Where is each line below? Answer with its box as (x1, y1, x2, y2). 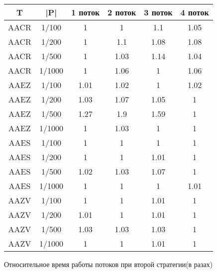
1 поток (71, 6, 100, 18)
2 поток (108, 6, 136, 18)
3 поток (144, 6, 173, 18)
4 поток (180, 6, 209, 18)
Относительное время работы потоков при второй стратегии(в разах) (4, 259, 213, 269)
